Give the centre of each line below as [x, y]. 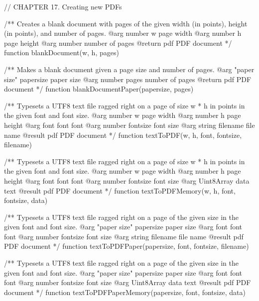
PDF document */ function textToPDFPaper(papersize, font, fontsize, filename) [127, 246]
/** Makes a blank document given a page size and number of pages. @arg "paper [129, 69]
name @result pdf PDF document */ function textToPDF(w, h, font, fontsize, [123, 135]
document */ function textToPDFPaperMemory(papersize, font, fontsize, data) [125, 292]
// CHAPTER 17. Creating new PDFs [63, 6]
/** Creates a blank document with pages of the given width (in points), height [126, 23]
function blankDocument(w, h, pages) [62, 52]
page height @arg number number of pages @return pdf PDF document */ [118, 43]
